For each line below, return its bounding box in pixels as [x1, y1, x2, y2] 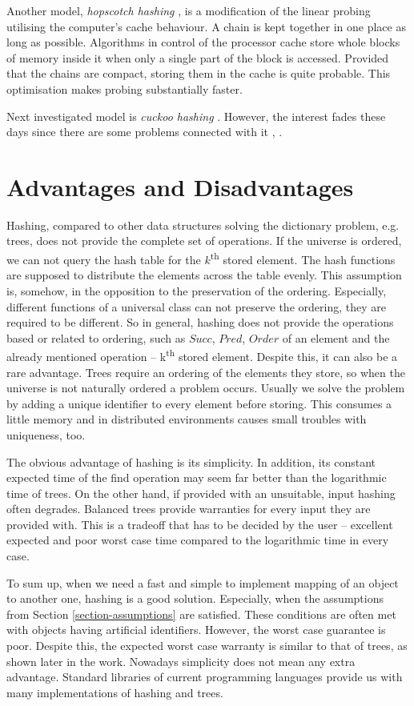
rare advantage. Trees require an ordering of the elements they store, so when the [6, 363, 405, 380]
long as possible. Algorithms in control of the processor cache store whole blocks [6, 34, 400, 50]
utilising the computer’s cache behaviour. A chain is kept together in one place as [6, 18, 406, 34]
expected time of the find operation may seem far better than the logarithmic [6, 469, 387, 486]
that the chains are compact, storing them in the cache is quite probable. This [6, 65, 391, 82]
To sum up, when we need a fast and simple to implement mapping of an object [6, 574, 399, 591]
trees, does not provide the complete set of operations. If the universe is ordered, [6, 232, 402, 249]
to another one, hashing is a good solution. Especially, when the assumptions [6, 590, 384, 607]
